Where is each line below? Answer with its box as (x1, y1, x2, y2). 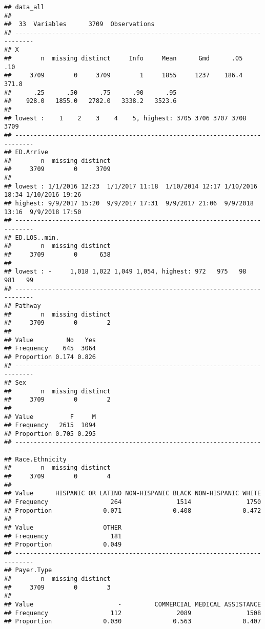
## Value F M (4, 413, 96, 421)
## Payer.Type (4, 567, 52, 574)
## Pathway (4, 302, 41, 309)
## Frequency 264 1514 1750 (4, 498, 261, 506)
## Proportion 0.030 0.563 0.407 (4, 618, 261, 625)
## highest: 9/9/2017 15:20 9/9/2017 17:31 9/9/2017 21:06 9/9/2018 (4, 200, 254, 207)
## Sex (4, 379, 26, 386)
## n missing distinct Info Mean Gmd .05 (4, 54, 243, 62)
